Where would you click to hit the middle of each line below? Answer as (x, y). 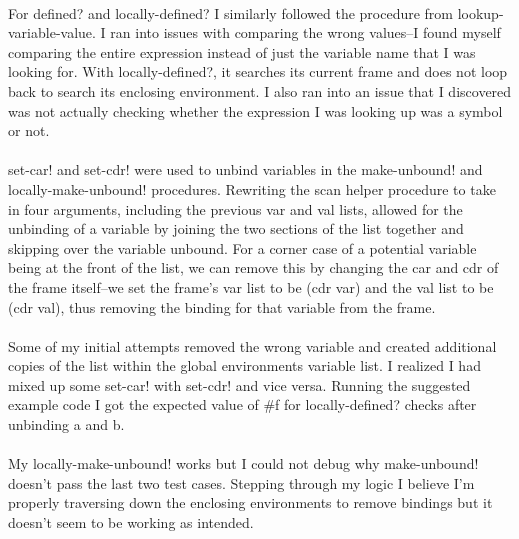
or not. (29, 130)
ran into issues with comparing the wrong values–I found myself (305, 32)
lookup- (480, 12)
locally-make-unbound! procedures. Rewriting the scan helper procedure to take (252, 188)
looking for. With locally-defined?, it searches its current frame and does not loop (258, 71)
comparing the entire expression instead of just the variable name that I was (242, 51)
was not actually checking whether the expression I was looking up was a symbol (255, 110)
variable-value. (52, 32)
